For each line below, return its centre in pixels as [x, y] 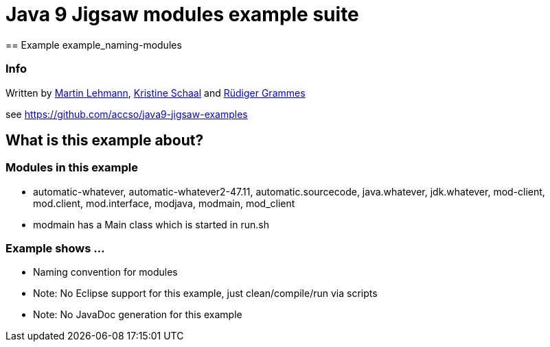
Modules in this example [72, 168]
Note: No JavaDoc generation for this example [138, 315]
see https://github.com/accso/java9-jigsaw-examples [127, 114]
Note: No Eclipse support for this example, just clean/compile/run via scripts [205, 294]
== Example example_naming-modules [94, 45]
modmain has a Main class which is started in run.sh [151, 224]
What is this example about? [105, 140]
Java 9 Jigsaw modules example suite [182, 14]
